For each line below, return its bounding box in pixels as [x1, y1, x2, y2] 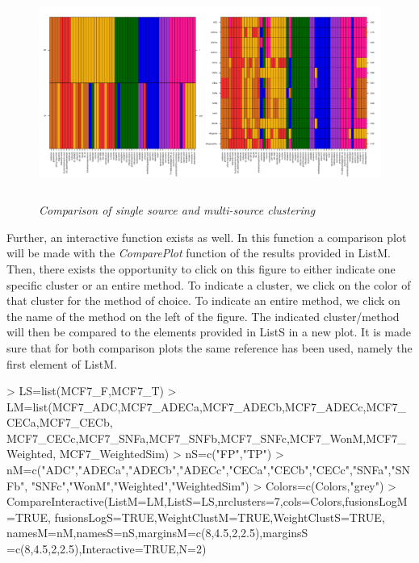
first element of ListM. [6, 355, 117, 372]
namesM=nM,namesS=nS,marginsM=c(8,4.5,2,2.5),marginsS [6, 524, 308, 541]
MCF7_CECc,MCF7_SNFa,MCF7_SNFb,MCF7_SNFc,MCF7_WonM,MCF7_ [6, 429, 406, 446]
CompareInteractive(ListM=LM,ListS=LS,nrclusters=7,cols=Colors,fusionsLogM [6, 493, 408, 510]
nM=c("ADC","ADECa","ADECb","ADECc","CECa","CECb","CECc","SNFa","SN [6, 461, 410, 478]
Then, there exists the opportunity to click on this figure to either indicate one [6, 260, 396, 277]
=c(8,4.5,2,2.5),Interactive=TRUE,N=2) [6, 540, 207, 557]
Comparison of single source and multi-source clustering [39, 202, 316, 219]
